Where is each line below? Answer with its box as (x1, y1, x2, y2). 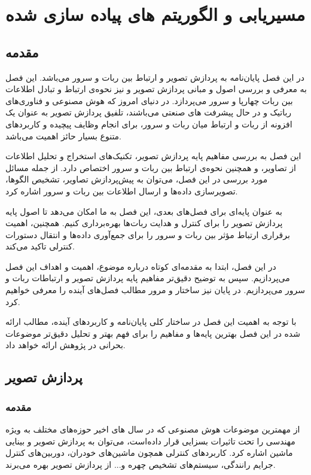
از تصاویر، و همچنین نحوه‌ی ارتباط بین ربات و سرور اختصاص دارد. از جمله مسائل (5, 161, 296, 173)
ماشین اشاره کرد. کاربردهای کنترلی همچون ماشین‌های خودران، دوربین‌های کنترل (5, 446, 293, 459)
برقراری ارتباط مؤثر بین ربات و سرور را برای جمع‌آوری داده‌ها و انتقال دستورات (5, 228, 290, 240)
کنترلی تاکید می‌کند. (5, 240, 75, 252)
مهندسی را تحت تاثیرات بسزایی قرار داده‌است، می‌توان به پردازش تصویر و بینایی (5, 434, 295, 447)
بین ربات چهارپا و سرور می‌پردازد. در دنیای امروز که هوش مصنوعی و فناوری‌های (5, 94, 293, 106)
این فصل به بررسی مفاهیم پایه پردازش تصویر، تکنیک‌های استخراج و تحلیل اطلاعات (5, 150, 301, 162)
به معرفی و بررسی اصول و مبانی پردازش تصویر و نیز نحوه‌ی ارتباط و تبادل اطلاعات (5, 83, 307, 95)
